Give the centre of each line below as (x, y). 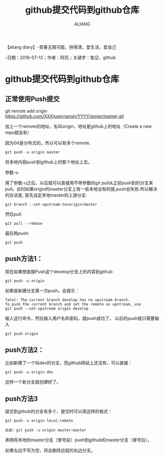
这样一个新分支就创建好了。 (33, 382)
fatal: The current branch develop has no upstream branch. (68, 300)
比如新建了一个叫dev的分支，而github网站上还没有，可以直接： (69, 363)
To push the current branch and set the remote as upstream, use (73, 304)
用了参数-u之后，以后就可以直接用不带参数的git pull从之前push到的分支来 (79, 183)
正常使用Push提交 (32, 99)
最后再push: (17, 233)
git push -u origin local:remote (39, 421)
